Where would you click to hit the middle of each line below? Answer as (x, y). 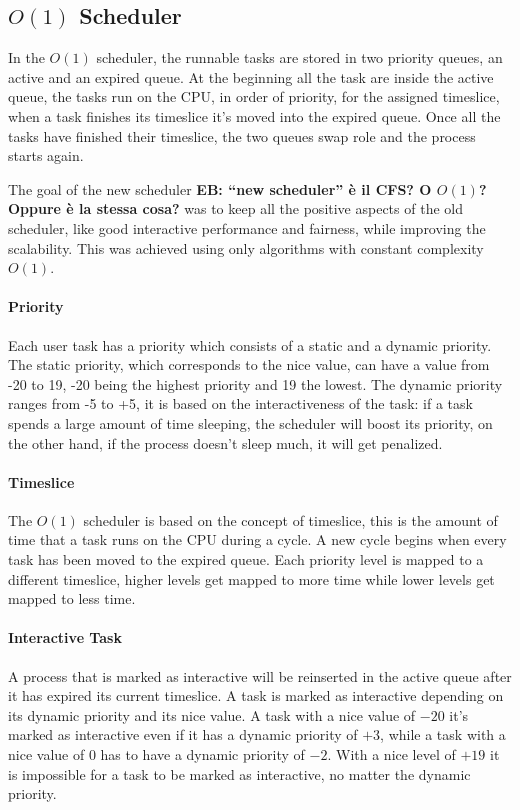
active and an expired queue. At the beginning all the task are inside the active (251, 76)
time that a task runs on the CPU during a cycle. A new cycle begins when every (257, 539)
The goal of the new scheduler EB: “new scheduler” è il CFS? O (220, 188)
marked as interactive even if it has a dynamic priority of (183, 734)
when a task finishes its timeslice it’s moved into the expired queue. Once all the (254, 115)
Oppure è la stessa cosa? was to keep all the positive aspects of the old (235, 208)
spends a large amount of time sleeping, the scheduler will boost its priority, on (250, 422)
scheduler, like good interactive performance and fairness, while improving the (247, 227)
